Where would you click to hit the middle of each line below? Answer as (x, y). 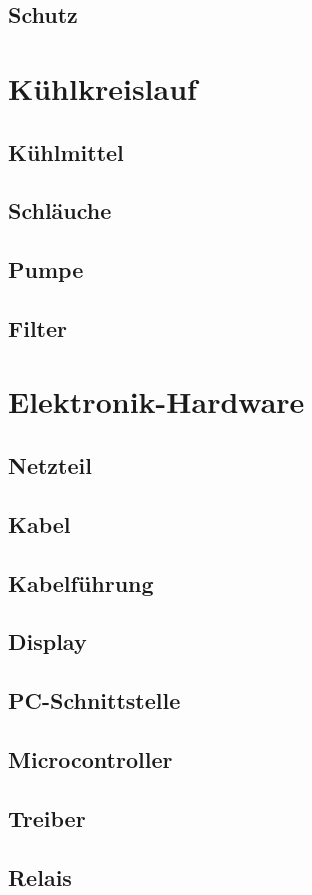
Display (47, 641)
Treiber (47, 817)
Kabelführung (81, 582)
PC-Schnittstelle (94, 700)
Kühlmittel (66, 151)
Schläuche (60, 210)
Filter (38, 327)
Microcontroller (90, 758)
